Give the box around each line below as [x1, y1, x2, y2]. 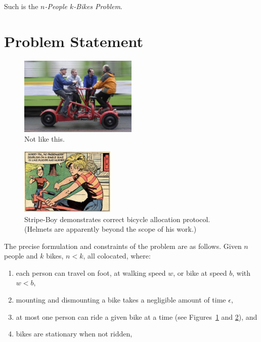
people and [4, 250, 38, 261]
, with [232, 267, 251, 278]
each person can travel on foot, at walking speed [16, 267, 166, 278]
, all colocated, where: [83, 250, 151, 261]
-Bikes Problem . [73, 1, 122, 11]
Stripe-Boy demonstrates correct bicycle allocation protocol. [24, 213, 210, 224]
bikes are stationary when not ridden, [16, 328, 133, 339]
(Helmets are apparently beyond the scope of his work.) [24, 224, 197, 234]
